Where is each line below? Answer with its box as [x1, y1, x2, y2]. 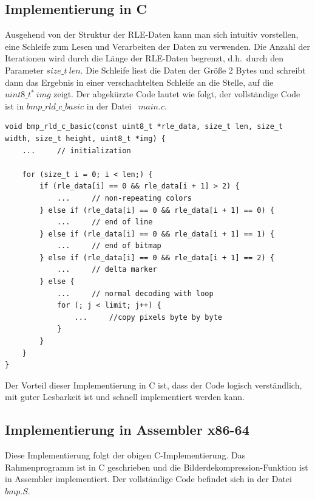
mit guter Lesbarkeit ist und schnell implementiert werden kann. [5, 390, 245, 403]
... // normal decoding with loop [56, 289, 214, 298]
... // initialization [22, 146, 131, 155]
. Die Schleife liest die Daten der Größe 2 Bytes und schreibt [80, 63, 306, 76]
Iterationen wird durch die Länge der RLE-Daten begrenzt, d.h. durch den [5, 52, 283, 64]
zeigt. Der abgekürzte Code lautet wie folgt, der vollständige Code [53, 88, 300, 100]
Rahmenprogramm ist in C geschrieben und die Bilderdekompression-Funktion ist [5, 460, 308, 473]
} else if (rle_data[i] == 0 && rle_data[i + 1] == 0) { [39, 206, 274, 215]
